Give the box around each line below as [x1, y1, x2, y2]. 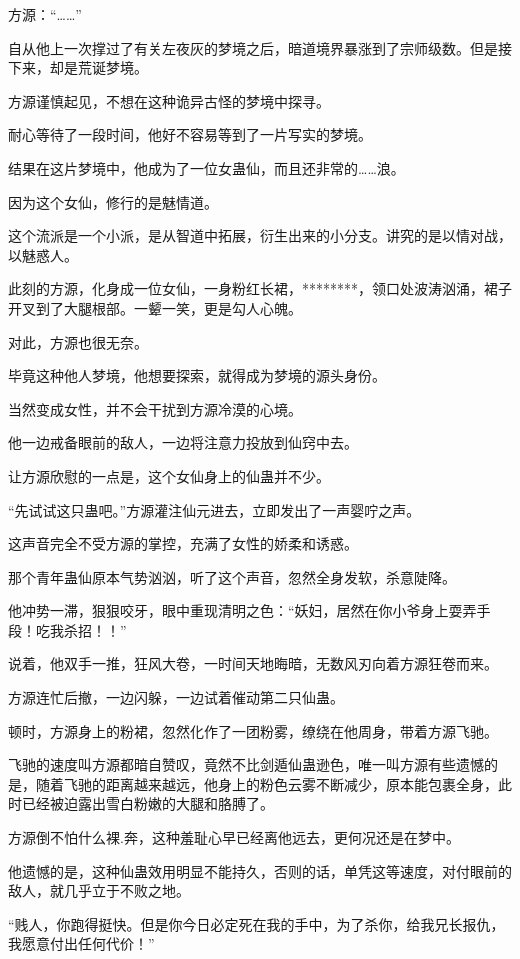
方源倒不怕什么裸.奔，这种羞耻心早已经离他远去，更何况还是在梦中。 [8, 827, 460, 848]
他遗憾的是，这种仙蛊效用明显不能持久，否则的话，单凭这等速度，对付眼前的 [8, 860, 512, 881]
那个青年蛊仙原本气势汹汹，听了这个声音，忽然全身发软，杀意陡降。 [8, 566, 456, 587]
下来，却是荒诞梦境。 [8, 57, 148, 78]
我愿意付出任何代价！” [8, 933, 155, 954]
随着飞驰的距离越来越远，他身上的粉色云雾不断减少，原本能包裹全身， [35, 773, 498, 794]
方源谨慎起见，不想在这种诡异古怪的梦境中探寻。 [8, 90, 330, 111]
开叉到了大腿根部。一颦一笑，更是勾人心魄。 [8, 297, 302, 318]
